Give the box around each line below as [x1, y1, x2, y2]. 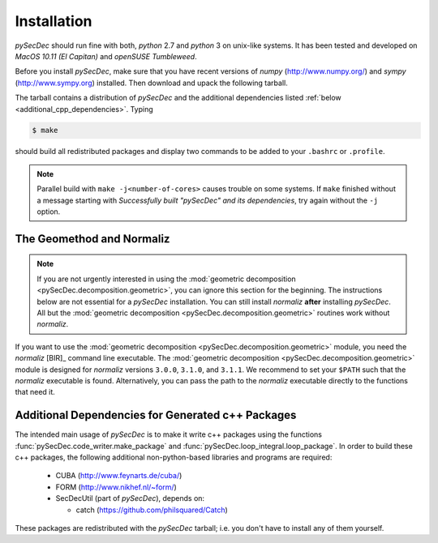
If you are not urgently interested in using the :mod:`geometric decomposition [36, 274, 296, 284]
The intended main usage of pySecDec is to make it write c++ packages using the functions [15, 430, 322, 439]
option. [36, 207, 61, 216]
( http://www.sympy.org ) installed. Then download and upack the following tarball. [15, 78, 288, 88]
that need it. [15, 387, 56, 397]
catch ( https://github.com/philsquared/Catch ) [75, 505, 229, 515]
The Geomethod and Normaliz [15, 232, 170, 246]
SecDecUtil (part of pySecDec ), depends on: [55, 494, 205, 503]
